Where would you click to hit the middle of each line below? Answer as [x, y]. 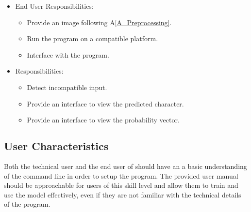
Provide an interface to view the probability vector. [103, 120]
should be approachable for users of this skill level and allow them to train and [121, 185]
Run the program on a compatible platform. [92, 38]
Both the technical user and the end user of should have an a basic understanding [125, 166]
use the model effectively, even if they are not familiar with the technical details [123, 194]
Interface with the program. [68, 54]
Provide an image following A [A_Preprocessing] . [99, 22]
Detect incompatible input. [67, 87]
